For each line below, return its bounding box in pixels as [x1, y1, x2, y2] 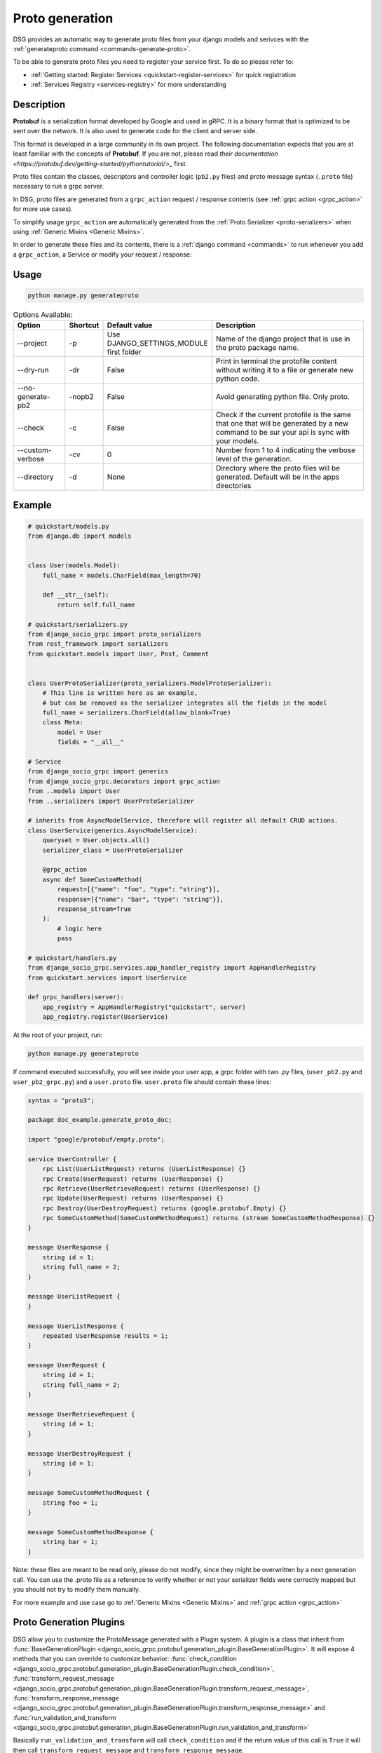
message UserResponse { [27, 1243, 110, 1252]
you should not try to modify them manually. [13, 1585, 140, 1594]
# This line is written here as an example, [42, 689, 198, 697]
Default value [107, 320, 153, 330]
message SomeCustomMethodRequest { [27, 1489, 150, 1497]
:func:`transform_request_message [13, 1674, 115, 1683]
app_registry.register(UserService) [42, 1013, 168, 1021]
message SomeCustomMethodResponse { [27, 1528, 154, 1536]
